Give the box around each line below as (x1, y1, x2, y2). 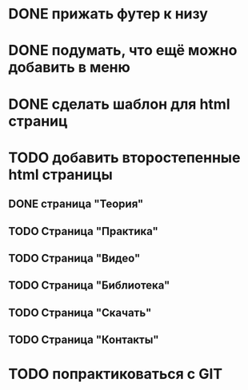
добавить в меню (8, 58, 130, 77)
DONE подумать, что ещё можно (8, 42, 238, 60)
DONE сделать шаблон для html (8, 95, 230, 113)
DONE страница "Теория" (8, 197, 144, 211)
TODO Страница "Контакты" (8, 333, 159, 347)
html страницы (8, 165, 114, 184)
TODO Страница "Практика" (8, 225, 158, 238)
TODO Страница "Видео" (8, 251, 141, 265)
